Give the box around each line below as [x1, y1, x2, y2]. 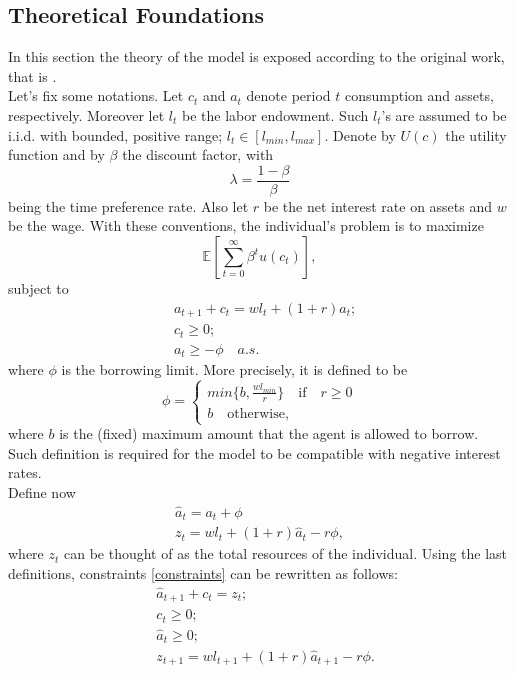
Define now [8, 481, 76, 502]
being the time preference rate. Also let [8, 195, 249, 216]
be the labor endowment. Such [181, 104, 369, 125]
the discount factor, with [122, 144, 274, 165]
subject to [8, 278, 69, 299]
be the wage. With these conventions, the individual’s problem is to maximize [8, 215, 484, 236]
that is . [8, 65, 57, 86]
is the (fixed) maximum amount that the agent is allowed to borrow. [59, 423, 479, 443]
